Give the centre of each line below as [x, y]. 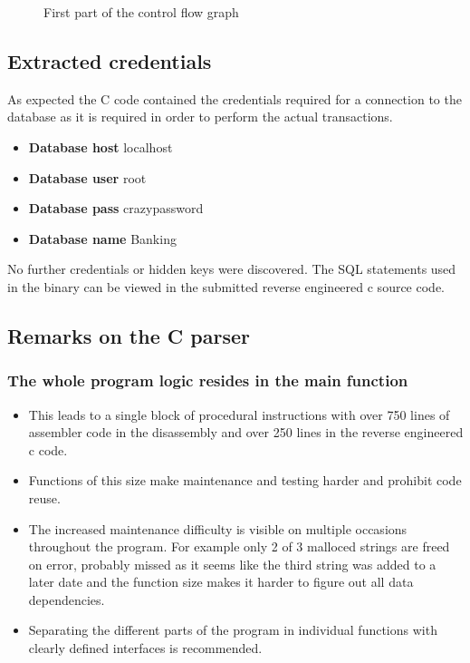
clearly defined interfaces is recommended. [145, 648]
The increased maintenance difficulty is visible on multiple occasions [218, 528]
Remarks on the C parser [129, 335]
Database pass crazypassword [116, 208]
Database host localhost [101, 146]
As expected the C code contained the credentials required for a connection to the [235, 98]
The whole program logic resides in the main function [208, 380]
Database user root [87, 177]
